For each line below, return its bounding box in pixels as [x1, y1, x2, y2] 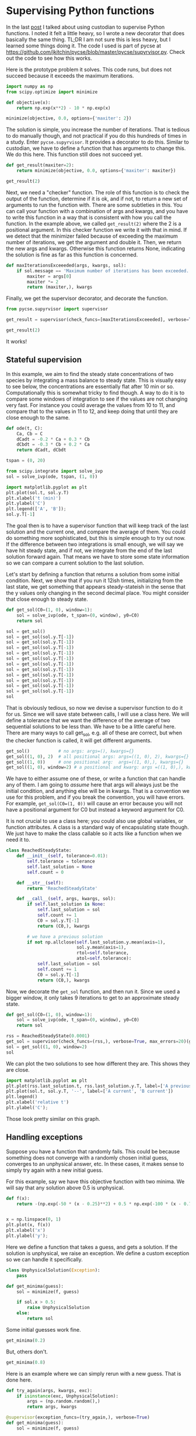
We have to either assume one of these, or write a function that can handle [6, 775, 185, 782]
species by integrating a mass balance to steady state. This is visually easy [6, 377, 187, 384]
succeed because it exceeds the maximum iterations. [6, 72, 134, 79]
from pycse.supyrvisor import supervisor [6, 306, 108, 312]
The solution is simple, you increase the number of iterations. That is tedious [6, 126, 190, 133]
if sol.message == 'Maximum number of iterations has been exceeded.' [16, 268, 192, 273]
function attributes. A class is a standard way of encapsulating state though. [6, 824, 190, 831]
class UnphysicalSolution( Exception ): [6, 1267, 100, 1273]
